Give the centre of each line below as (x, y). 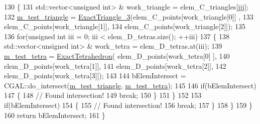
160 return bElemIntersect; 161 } (55, 115)
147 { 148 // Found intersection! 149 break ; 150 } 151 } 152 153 (103, 95)
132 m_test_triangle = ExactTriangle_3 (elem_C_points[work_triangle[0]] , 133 (129, 16)
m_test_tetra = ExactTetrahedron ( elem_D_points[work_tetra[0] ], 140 (117, 55)
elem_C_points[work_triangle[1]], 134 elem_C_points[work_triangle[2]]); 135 (125, 26)
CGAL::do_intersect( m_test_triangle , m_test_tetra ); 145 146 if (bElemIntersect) (130, 85)
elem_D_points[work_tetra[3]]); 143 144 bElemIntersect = (95, 76)
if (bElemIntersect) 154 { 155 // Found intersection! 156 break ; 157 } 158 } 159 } (128, 105)
